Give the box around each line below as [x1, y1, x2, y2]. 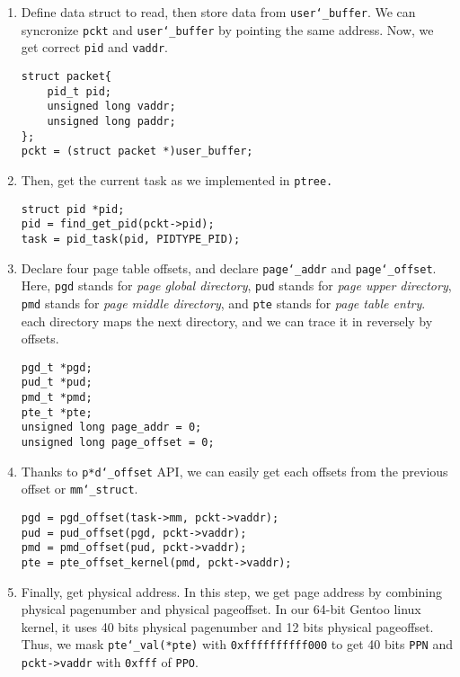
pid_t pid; [47, 85, 112, 98]
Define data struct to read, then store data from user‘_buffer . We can [21, 3, 416, 21]
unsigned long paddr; [47, 114, 176, 128]
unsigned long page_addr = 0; [21, 421, 202, 434]
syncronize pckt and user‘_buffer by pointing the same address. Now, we [21, 20, 434, 39]
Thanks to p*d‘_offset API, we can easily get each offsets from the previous [21, 461, 448, 480]
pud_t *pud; [21, 376, 93, 389]
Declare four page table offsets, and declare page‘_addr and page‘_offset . [21, 258, 437, 277]
